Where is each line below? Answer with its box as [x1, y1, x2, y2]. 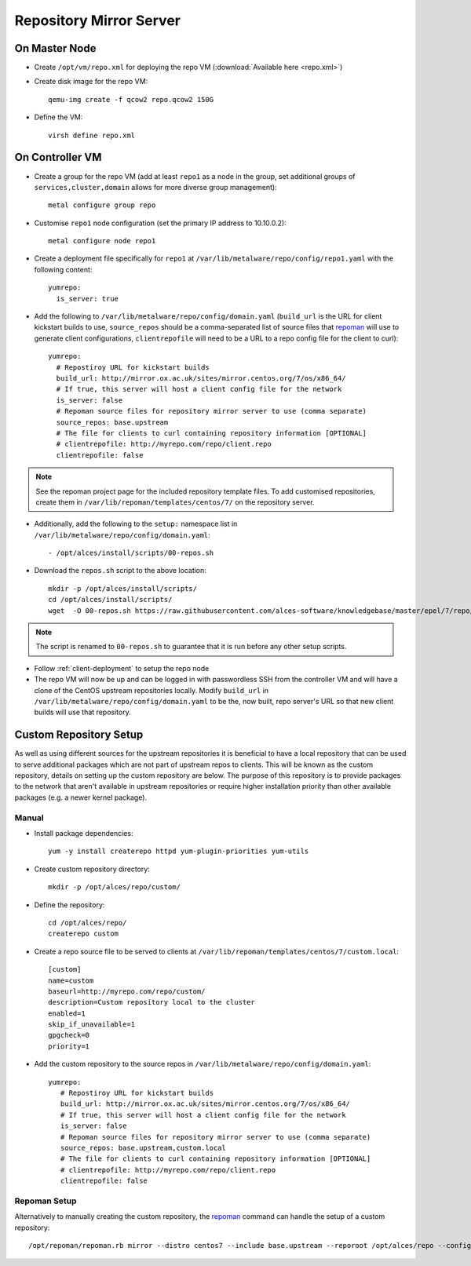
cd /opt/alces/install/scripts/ [48, 595, 173, 604]
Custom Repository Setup [14, 728, 144, 742]
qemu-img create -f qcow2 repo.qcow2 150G [48, 95, 214, 104]
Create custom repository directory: [34, 864, 151, 874]
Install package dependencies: [34, 828, 133, 837]
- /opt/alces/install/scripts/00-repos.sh [48, 549, 214, 557]
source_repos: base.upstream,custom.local [60, 1143, 227, 1152]
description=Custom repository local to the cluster [48, 998, 255, 1007]
